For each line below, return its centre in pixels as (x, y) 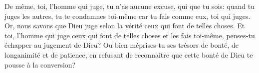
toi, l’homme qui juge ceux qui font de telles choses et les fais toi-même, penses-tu (130, 35)
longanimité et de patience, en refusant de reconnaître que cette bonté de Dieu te (129, 54)
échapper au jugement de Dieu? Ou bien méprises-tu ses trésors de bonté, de (122, 45)
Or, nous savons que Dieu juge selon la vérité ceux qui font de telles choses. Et (125, 26)
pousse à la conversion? (40, 64)
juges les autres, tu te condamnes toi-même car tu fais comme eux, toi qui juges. (128, 16)
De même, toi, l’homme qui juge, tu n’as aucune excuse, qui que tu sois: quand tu (129, 6)
